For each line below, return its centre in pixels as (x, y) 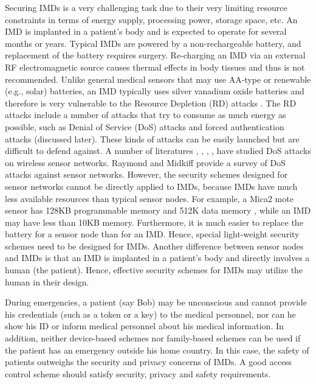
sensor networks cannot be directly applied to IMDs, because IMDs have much (151, 186)
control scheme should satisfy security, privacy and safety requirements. (138, 373)
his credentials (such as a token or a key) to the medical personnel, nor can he (150, 314)
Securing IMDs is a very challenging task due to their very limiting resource (146, 7)
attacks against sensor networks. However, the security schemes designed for (146, 174)
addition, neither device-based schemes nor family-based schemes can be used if (153, 338)
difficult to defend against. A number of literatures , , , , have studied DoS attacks (158, 151)
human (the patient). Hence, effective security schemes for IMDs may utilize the (154, 270)
